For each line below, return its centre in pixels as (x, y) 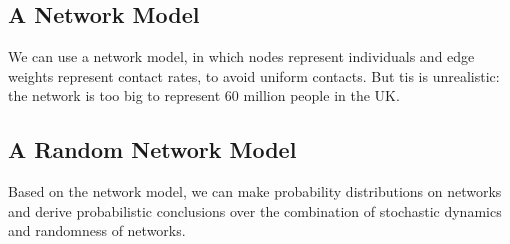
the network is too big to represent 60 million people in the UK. (204, 95)
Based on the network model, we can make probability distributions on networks (255, 191)
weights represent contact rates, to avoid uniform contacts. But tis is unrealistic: (254, 75)
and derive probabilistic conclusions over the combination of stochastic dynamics (255, 210)
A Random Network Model (152, 149)
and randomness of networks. (97, 230)
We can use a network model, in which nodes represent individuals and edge (241, 56)
